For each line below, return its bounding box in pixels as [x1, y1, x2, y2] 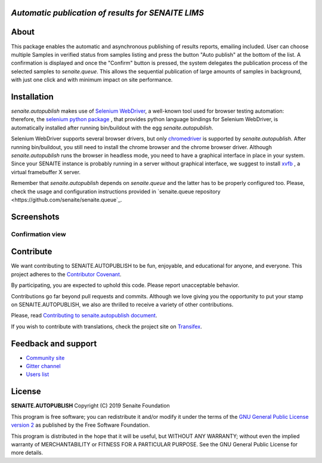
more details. [11, 449, 44, 456]
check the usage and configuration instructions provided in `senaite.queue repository [11, 188, 221, 195]
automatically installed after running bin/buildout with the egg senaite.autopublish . [11, 124, 213, 131]
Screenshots [11, 212, 60, 222]
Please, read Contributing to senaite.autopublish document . [11, 312, 157, 319]
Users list [26, 371, 49, 378]
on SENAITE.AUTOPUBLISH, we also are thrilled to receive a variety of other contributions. [11, 301, 234, 308]
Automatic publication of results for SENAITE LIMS [11, 8, 204, 18]
